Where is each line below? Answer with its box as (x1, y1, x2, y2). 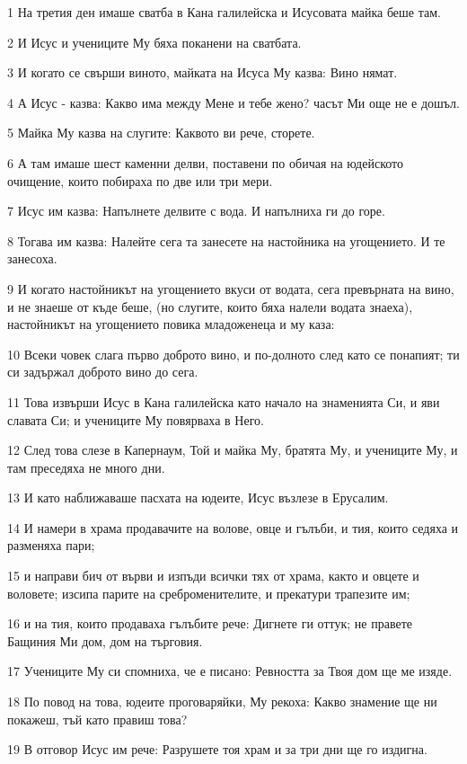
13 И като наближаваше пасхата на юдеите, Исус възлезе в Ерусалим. (7, 488, 389, 507)
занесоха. (7, 249, 57, 268)
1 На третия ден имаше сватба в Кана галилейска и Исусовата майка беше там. (7, 3, 441, 21)
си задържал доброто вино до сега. (7, 362, 198, 381)
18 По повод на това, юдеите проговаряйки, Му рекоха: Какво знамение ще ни (7, 692, 437, 711)
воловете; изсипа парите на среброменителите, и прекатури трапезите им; (7, 583, 410, 602)
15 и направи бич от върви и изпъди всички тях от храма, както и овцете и (7, 566, 419, 585)
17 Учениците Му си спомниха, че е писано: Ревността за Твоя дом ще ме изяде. (7, 662, 453, 680)
